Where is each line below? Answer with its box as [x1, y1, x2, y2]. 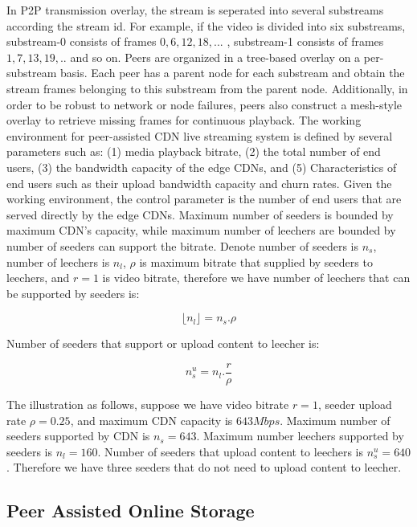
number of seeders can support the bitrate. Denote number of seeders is [6, 237, 358, 254]
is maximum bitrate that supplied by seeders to [139, 253, 373, 270]
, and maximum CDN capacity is [70, 411, 233, 428]
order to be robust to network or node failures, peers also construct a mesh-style [6, 96, 402, 112]
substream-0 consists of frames [6, 33, 157, 50]
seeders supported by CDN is [6, 427, 150, 444]
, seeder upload [317, 395, 392, 412]
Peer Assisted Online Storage [6, 498, 255, 523]
